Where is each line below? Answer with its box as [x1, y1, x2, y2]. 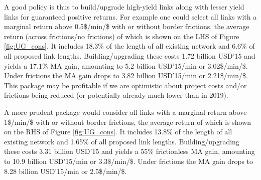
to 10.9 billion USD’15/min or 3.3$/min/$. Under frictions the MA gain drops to [4, 155, 253, 166]
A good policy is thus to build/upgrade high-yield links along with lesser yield [4, 2, 244, 12]
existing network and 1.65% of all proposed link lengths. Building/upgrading [4, 136, 239, 146]
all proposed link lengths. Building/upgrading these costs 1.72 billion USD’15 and [4, 50, 255, 61]
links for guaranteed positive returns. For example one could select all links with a [4, 11, 257, 22]
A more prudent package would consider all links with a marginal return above [4, 106, 247, 117]
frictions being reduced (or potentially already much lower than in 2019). [4, 90, 228, 100]
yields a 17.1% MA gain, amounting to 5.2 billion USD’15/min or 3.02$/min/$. [4, 60, 248, 71]
